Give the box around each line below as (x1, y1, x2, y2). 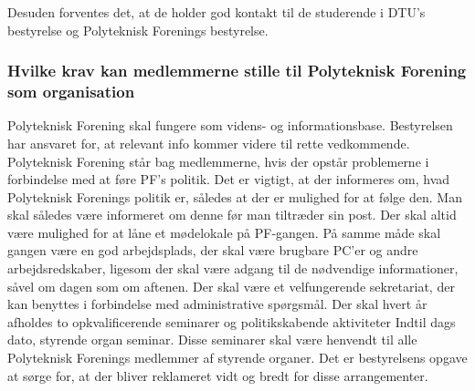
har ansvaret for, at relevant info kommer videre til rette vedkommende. (7, 133, 410, 152)
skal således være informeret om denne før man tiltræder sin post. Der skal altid (7, 205, 457, 224)
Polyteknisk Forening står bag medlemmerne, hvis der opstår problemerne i (7, 151, 429, 170)
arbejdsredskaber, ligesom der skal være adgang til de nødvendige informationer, (7, 259, 459, 278)
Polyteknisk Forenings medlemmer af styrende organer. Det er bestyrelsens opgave (7, 348, 468, 367)
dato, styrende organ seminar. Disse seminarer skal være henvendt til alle (7, 330, 417, 349)
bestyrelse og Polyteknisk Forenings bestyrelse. (7, 20, 269, 39)
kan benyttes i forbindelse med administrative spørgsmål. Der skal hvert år (7, 294, 427, 314)
